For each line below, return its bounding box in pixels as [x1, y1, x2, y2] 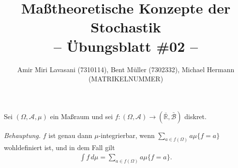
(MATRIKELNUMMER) [88, 74, 164, 84]
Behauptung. [4, 130, 41, 140]
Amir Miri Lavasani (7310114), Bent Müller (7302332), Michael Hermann [17, 64, 235, 74]
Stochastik [90, 17, 161, 37]
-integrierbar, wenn [98, 130, 155, 140]
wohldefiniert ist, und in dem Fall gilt [4, 142, 115, 152]
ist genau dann [48, 130, 92, 140]
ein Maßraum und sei [50, 111, 113, 121]
